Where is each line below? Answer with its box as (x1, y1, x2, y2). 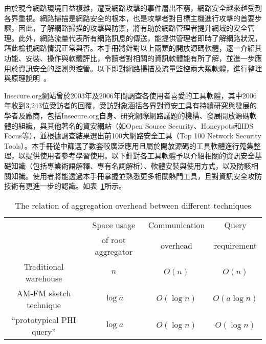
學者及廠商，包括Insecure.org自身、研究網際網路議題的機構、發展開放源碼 (4, 110, 250, 120)
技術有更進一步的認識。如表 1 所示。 (4, 180, 126, 191)
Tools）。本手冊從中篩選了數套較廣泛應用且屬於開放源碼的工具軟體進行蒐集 (4, 140, 254, 151)
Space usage (92, 218, 136, 231)
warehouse (25, 272, 62, 284)
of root (101, 233, 126, 246)
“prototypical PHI (11, 313, 76, 326)
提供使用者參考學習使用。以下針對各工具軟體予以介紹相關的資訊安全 (25, 150, 255, 161)
